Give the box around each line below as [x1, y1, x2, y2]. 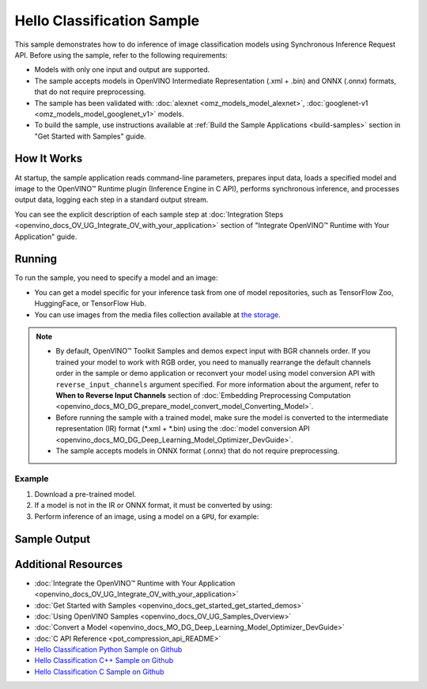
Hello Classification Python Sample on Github [34, 645, 183, 654]
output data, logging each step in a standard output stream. [14, 195, 209, 205]
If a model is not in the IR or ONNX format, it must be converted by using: [34, 501, 273, 510]
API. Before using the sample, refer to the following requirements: [14, 50, 229, 59]
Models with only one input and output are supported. [34, 65, 210, 74]
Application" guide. [14, 232, 77, 241]
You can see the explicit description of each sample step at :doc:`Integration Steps [14, 210, 284, 219]
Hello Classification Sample [14, 12, 200, 29]
